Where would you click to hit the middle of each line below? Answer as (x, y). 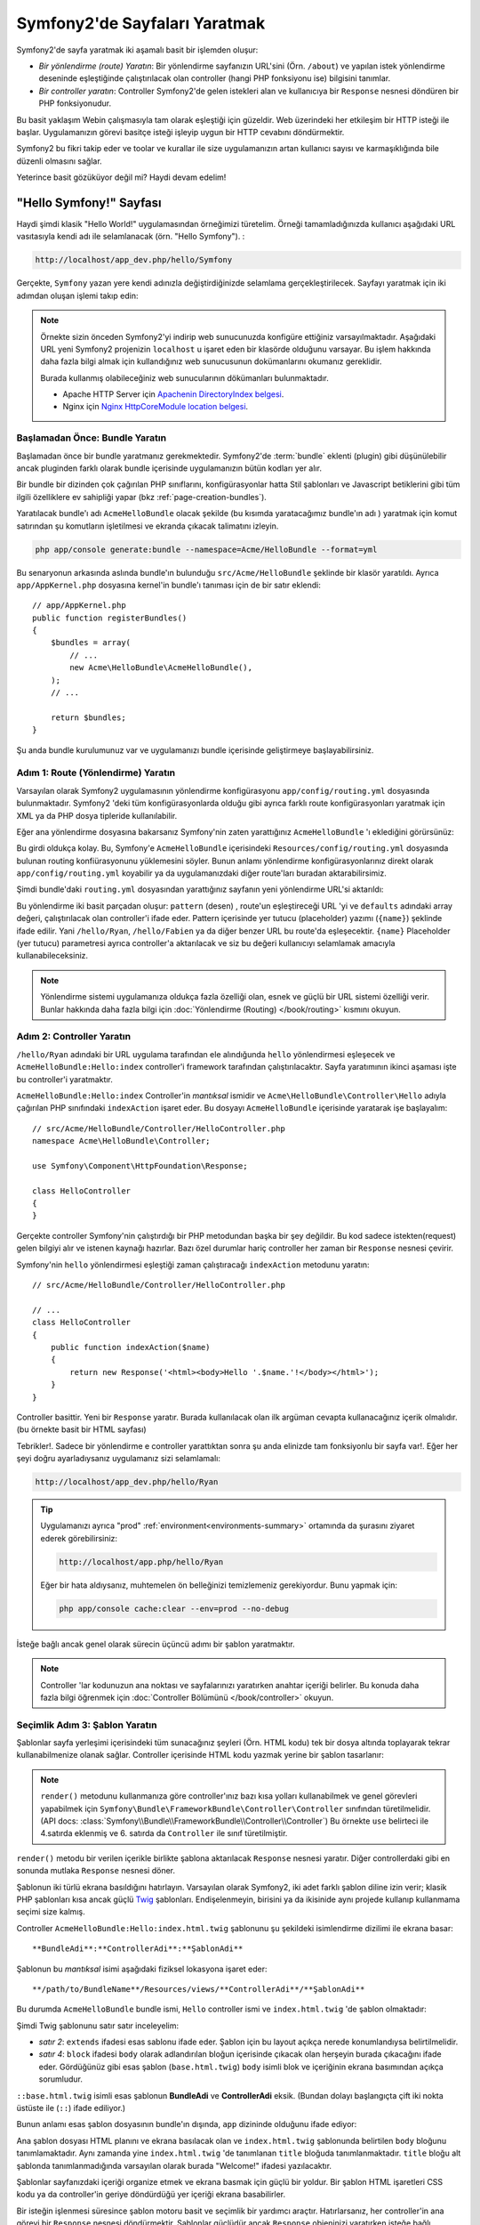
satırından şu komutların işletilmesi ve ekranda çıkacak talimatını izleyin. (148, 526)
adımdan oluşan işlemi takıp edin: (77, 295)
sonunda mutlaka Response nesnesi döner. (96, 1871)
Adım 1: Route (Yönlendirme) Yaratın (96, 773)
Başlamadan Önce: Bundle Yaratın (92, 438)
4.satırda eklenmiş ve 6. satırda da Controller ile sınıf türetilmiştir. (164, 1833)
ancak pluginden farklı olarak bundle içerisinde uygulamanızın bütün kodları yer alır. (169, 468)
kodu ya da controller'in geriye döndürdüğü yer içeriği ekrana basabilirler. (151, 2195)
